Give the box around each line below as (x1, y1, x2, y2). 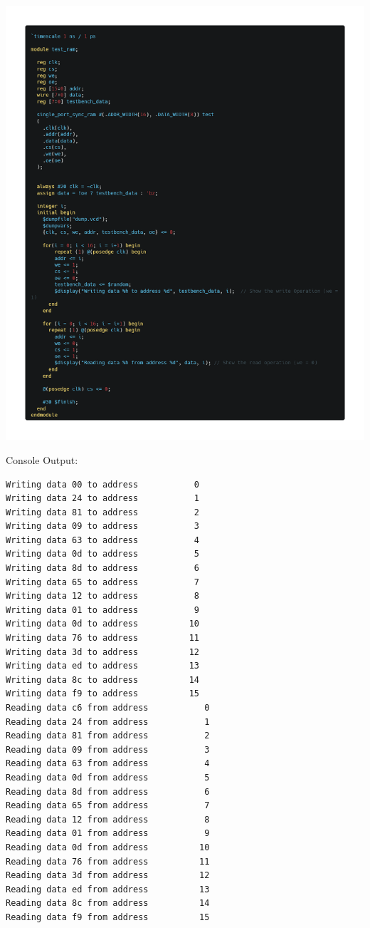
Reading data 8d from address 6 (6, 786, 210, 797)
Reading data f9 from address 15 (6, 912, 210, 922)
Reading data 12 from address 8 (6, 814, 210, 825)
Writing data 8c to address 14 (6, 674, 200, 685)
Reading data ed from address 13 (6, 884, 210, 895)
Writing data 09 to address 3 (6, 521, 200, 532)
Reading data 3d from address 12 (6, 870, 210, 881)
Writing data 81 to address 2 (6, 507, 200, 517)
